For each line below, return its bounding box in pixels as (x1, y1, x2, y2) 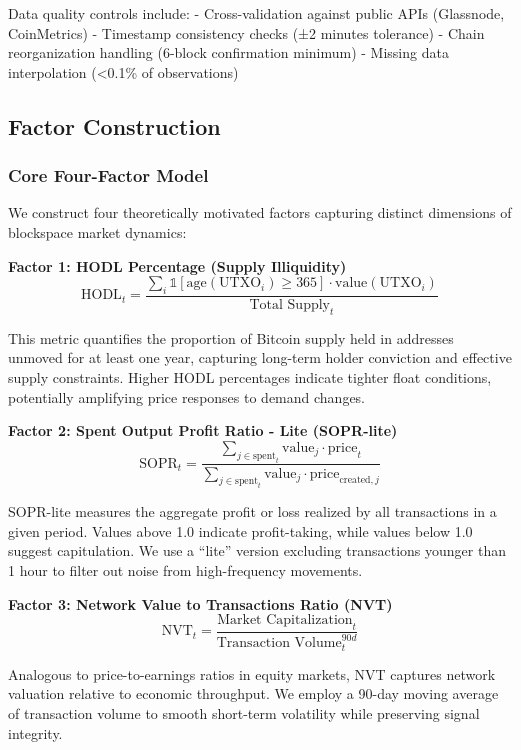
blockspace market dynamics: (8, 221, 187, 242)
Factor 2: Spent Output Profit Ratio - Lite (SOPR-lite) (8, 420, 398, 441)
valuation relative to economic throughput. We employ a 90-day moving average (8, 683, 499, 704)
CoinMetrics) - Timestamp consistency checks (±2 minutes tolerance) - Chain (8, 22, 485, 43)
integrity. (8, 722, 63, 743)
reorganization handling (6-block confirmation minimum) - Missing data (8, 42, 449, 63)
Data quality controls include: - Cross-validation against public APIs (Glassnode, (8, 3, 505, 23)
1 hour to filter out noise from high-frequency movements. (8, 560, 363, 581)
